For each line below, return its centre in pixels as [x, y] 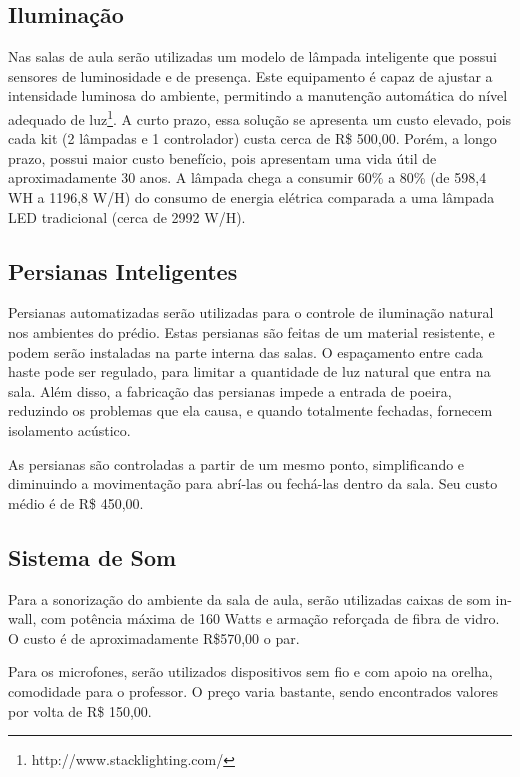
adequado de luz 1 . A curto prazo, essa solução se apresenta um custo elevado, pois [260, 117]
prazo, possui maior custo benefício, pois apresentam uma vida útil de [222, 157]
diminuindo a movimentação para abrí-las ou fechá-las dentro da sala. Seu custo [253, 483]
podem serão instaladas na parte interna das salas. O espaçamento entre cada [245, 351]
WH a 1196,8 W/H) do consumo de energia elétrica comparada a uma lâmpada [251, 197]
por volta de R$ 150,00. [80, 710]
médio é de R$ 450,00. [76, 502]
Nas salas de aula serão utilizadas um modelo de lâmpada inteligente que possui [252, 56]
